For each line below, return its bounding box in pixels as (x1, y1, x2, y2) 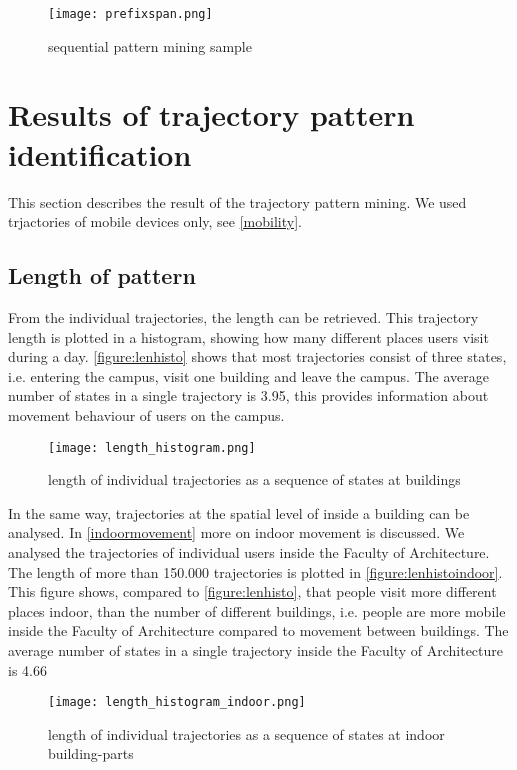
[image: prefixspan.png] (48, 7, 213, 21)
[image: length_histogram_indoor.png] (48, 695, 306, 710)
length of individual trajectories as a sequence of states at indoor (48, 723, 445, 744)
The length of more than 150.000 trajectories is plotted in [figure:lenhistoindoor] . (8, 561, 503, 582)
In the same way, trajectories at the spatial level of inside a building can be (8, 502, 470, 523)
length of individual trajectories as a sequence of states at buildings (48, 469, 461, 490)
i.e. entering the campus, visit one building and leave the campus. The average (8, 365, 489, 386)
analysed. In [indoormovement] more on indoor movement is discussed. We (8, 522, 465, 543)
